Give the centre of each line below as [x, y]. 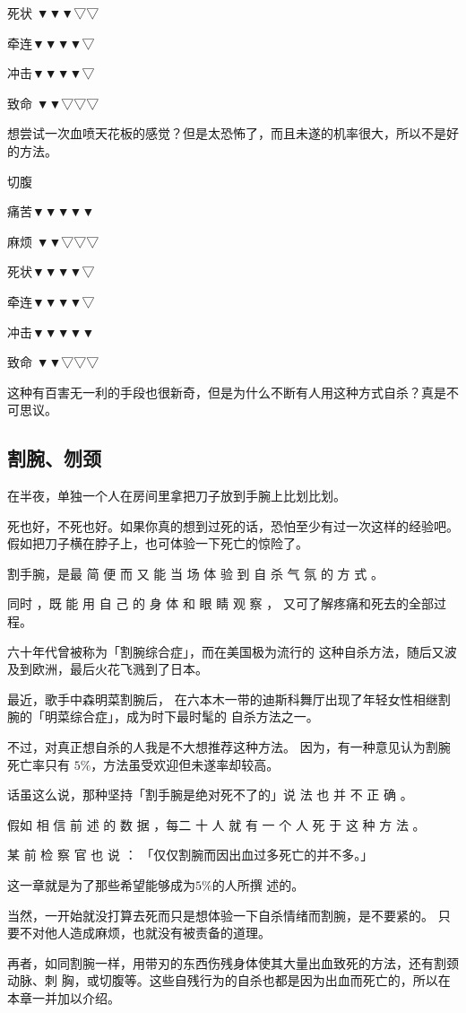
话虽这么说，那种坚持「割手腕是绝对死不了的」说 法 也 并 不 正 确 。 [210, 795]
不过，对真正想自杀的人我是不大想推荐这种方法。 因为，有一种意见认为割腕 [229, 747]
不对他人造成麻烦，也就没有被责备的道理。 [145, 933]
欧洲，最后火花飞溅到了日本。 [120, 669]
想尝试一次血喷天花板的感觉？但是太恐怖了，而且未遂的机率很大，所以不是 [227, 133]
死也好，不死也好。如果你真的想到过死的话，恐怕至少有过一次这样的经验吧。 [233, 525]
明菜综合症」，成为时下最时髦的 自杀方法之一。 [181, 716]
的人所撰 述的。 [258, 885]
